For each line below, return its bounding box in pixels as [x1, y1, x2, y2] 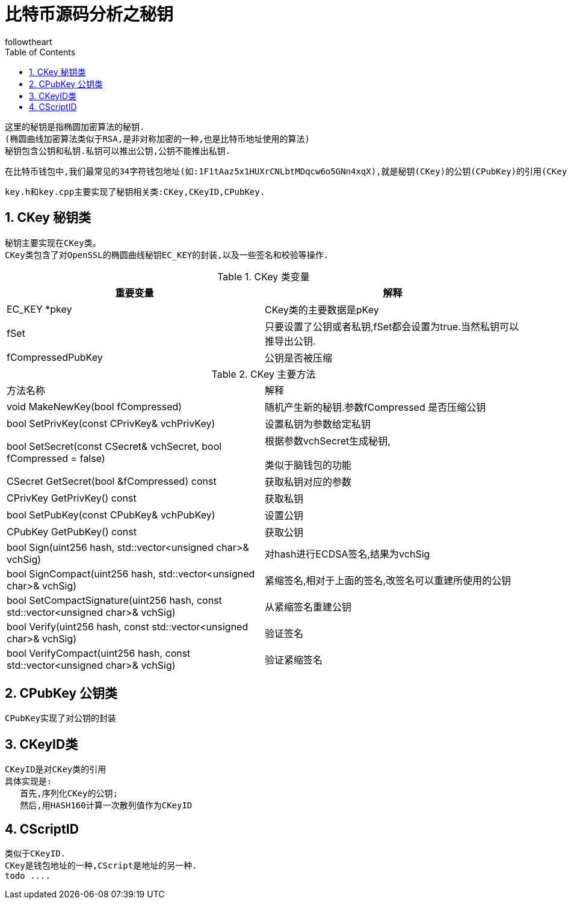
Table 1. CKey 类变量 [217, 270, 310, 283]
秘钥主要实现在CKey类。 [5, 238, 101, 248]
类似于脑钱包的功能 [265, 458, 352, 471]
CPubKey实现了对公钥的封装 [5, 713, 117, 724]
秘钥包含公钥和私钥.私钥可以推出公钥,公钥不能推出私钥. [5, 146, 231, 156]
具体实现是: [5, 776, 52, 787]
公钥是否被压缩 [265, 351, 333, 364]
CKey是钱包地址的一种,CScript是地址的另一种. [5, 861, 197, 871]
